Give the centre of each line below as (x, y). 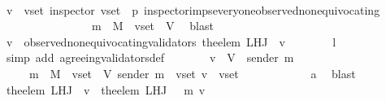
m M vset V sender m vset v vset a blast (192, 73)
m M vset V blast (152, 26)
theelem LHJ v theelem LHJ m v (106, 89)
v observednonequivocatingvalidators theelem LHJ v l (171, 41)
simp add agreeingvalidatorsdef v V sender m (150, 57)
